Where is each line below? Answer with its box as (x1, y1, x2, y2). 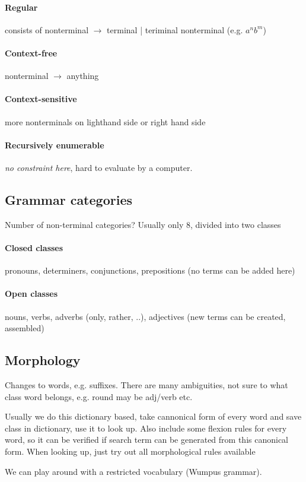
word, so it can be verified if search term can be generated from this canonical (5, 433, 288, 446)
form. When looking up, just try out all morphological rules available (5, 445, 256, 457)
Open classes (5, 287, 58, 300)
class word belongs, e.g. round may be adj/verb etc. (5, 390, 193, 402)
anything (66, 69, 99, 82)
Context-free (5, 46, 58, 59)
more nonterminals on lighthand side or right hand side (5, 115, 206, 128)
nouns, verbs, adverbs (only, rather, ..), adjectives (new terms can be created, (5, 310, 286, 322)
